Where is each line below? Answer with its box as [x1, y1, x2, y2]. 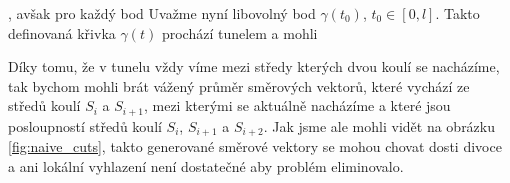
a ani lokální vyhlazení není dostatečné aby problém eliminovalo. [8, 155, 404, 176]
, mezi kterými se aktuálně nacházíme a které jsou [143, 95, 451, 116]
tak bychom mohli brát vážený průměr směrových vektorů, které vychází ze [8, 75, 470, 96]
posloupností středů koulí [8, 115, 162, 136]
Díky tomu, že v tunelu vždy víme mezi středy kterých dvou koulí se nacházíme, [8, 56, 500, 77]
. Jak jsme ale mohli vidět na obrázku [263, 115, 496, 136]
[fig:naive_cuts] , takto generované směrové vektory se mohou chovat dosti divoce [8, 136, 502, 157]
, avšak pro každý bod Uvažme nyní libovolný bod [8, 3, 316, 23]
